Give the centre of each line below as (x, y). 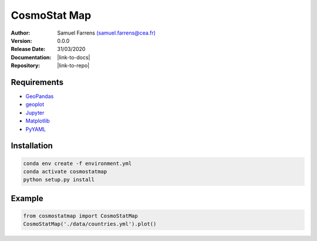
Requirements (37, 82)
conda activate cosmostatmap (65, 171)
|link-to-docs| (74, 57)
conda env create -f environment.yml (77, 163)
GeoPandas (40, 96)
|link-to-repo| (73, 66)
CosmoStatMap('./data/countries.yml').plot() (90, 224)
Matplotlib (38, 121)
